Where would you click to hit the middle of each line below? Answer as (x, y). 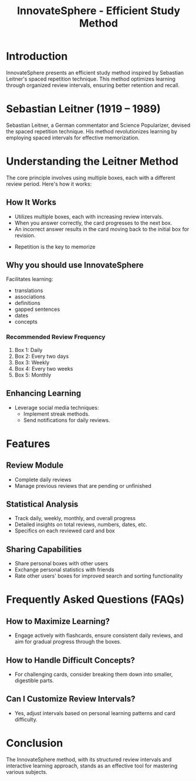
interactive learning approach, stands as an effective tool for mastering (92, 766)
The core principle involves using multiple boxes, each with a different (91, 177)
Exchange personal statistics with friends (64, 570)
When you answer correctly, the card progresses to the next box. (93, 223)
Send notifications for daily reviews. (67, 420)
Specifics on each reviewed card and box (65, 531)
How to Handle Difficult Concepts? (71, 660)
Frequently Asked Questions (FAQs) (95, 600)
